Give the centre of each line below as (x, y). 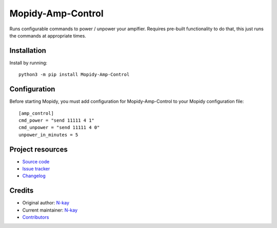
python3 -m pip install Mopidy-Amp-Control (74, 75)
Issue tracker (36, 169)
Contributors (36, 217)
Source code (36, 161)
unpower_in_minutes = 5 (48, 135)
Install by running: (28, 63)
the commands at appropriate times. (48, 35)
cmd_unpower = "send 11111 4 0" (59, 128)
